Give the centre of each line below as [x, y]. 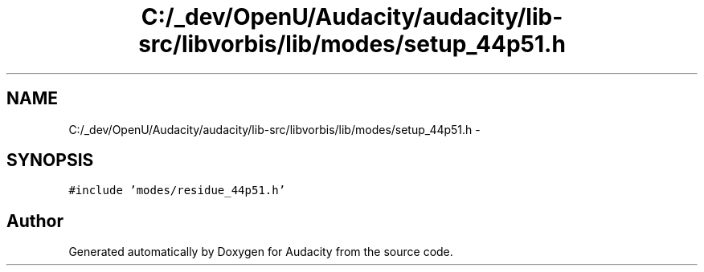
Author [35, 221]
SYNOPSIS [50, 160]
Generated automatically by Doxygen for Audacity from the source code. [261, 252]
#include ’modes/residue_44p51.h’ [177, 191]
